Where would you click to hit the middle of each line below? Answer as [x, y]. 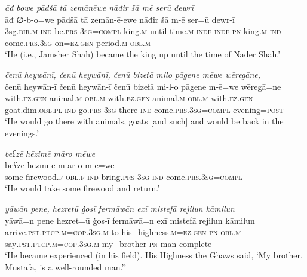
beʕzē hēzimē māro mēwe [50, 153]
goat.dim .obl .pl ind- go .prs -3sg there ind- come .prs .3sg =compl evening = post [144, 109]
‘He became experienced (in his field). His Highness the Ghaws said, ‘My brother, [154, 255]
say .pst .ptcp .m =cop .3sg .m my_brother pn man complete [108, 243]
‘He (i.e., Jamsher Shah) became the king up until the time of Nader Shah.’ [143, 54]
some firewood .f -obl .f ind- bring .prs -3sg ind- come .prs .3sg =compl [124, 176]
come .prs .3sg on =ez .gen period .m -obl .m [78, 42]
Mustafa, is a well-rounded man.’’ [66, 267]
